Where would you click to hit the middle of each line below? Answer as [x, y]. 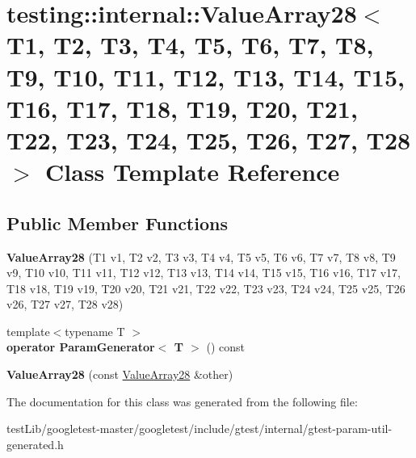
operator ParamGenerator [81, 347]
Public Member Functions [117, 223]
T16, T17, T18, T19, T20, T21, [182, 108]
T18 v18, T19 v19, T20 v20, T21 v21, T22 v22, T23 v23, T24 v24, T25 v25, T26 [206, 288]
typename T [95, 331]
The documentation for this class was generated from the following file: [182, 401]
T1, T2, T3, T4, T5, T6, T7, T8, [190, 45]
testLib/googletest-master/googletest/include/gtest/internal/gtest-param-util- [200, 429]
